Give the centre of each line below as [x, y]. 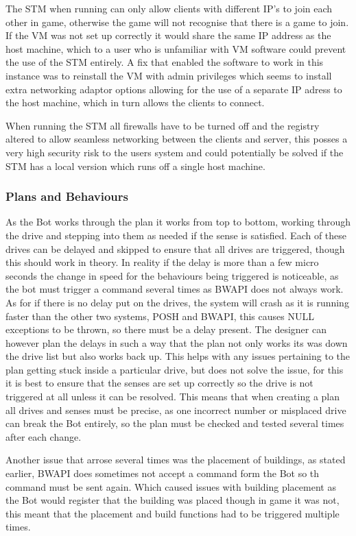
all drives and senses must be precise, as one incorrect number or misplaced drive [176, 410]
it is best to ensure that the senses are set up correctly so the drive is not [159, 383]
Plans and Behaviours [67, 196]
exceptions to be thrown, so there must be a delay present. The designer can [166, 329]
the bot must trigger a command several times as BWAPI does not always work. [175, 289]
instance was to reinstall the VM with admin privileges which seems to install [169, 75]
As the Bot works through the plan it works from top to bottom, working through [178, 222]
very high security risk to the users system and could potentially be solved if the [175, 152]
